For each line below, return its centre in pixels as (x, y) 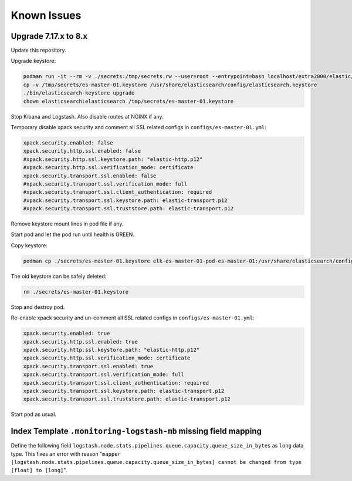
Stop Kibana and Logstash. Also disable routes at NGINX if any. (87, 116)
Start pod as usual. (34, 415)
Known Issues (46, 15)
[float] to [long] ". (39, 470)
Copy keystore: (29, 245)
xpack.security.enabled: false (68, 143)
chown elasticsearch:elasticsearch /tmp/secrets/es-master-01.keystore (128, 101)
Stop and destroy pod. (38, 307)
